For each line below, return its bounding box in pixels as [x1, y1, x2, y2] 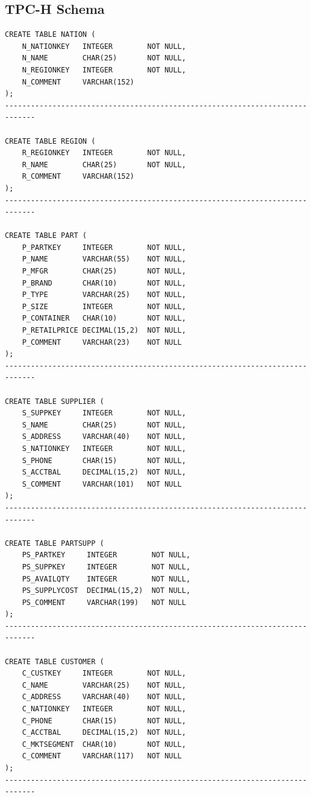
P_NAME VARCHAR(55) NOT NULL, [22, 255, 186, 264]
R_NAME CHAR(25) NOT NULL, [22, 160, 186, 169]
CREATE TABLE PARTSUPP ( [5, 539, 104, 548]
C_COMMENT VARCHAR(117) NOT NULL [22, 752, 182, 761]
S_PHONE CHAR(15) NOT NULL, [22, 456, 186, 465]
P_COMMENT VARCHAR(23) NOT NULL [22, 338, 182, 347]
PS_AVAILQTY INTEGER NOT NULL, [22, 574, 190, 583]
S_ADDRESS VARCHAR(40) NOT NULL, [22, 432, 186, 441]
